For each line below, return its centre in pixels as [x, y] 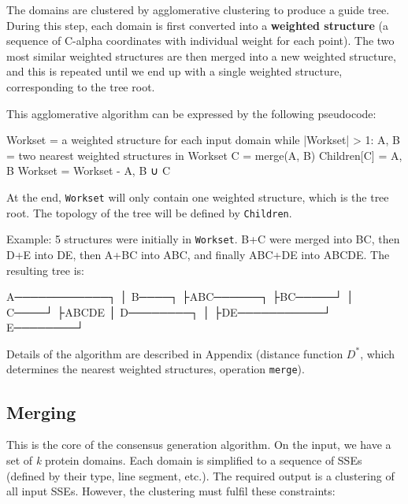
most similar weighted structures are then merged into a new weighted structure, [201, 56]
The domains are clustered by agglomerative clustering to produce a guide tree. [198, 9]
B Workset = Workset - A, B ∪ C [89, 170]
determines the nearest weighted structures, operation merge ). [156, 369]
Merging [41, 411]
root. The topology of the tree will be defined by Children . [149, 212]
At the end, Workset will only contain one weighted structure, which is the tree [198, 196]
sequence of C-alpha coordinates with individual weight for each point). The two [200, 41]
